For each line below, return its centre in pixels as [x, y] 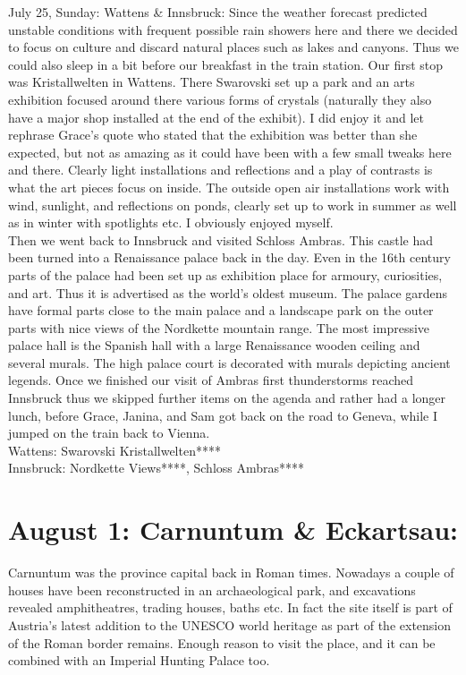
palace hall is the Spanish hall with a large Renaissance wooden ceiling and [214, 345]
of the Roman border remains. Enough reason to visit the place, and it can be [222, 642]
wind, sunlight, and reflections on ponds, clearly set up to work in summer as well [233, 205]
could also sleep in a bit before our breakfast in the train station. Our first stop [226, 64]
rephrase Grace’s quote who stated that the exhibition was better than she [213, 135]
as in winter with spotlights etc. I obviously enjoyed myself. [171, 222]
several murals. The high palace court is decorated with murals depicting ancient [229, 362]
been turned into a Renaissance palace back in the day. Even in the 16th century [229, 257]
